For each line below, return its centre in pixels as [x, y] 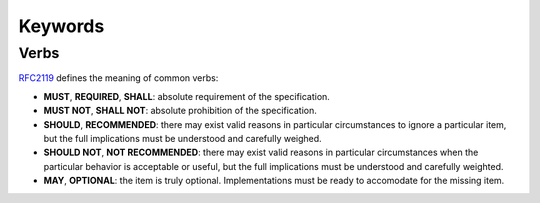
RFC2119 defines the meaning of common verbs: [118, 78]
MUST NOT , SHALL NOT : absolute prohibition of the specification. [180, 111]
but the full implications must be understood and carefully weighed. [182, 138]
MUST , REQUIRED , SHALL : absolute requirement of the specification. [186, 96]
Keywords [61, 26]
